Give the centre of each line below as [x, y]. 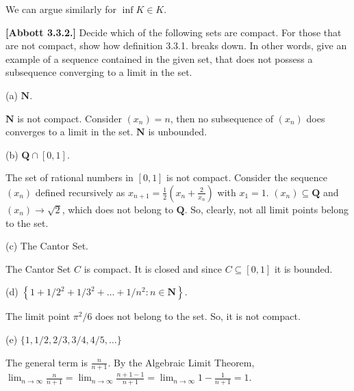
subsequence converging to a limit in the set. [99, 72]
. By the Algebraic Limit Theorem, [181, 362]
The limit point [38, 316]
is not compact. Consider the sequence [247, 177]
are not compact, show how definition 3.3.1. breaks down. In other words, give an [176, 45]
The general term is [47, 362]
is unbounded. [178, 132]
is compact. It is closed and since [153, 268]
